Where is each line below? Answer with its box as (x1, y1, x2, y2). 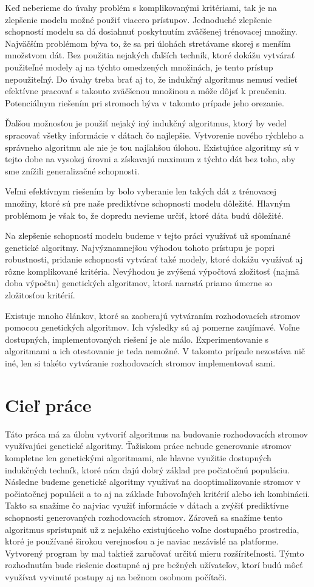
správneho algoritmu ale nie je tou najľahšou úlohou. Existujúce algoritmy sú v (5, 140, 299, 153)
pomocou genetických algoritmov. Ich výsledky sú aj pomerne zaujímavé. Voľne (5, 321, 300, 334)
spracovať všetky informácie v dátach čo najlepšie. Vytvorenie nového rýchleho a (5, 128, 304, 141)
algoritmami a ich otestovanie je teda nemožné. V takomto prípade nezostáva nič (5, 345, 305, 357)
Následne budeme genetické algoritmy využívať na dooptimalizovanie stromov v (5, 475, 301, 488)
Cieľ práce (5, 392, 92, 417)
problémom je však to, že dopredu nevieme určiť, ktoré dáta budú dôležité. (5, 208, 284, 221)
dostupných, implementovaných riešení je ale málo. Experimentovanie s (5, 332, 269, 345)
